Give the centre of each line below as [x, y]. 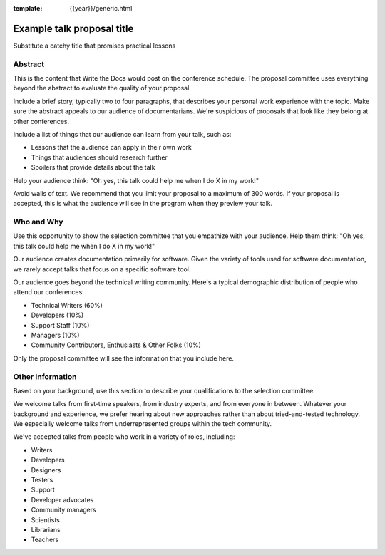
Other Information [45, 376]
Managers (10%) [55, 335]
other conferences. [41, 121]
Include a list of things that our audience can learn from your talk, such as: [122, 134]
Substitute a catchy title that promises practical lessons [94, 46]
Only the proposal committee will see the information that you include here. [124, 358]
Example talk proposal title [73, 28]
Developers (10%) [57, 315]
